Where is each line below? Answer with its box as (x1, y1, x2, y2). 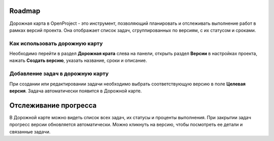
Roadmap (9, 7, 41, 15)
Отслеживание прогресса (9, 101, 97, 110)
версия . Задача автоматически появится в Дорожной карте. (9, 88, 142, 94)
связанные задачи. (9, 128, 51, 134)
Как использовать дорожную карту (9, 40, 103, 47)
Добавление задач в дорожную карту (9, 70, 109, 77)
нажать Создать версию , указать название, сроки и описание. (9, 57, 147, 63)
